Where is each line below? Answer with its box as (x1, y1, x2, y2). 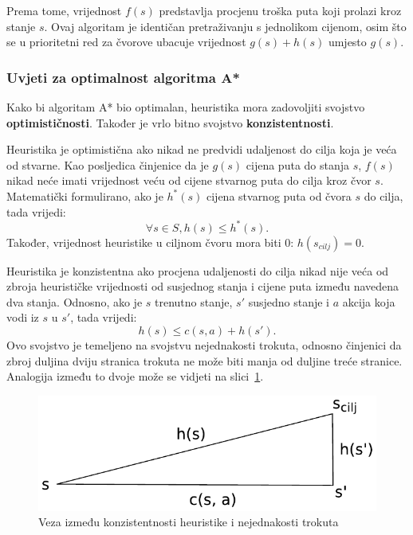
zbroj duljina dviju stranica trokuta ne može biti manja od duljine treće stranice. (6, 352, 403, 369)
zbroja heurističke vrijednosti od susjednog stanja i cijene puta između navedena (6, 278, 399, 295)
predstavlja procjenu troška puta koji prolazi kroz (159, 2, 402, 18)
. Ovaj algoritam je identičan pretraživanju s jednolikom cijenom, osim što (44, 18, 407, 34)
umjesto (328, 33, 367, 50)
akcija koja (342, 293, 395, 310)
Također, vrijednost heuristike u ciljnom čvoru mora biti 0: (6, 233, 294, 250)
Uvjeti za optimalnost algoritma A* (6, 67, 240, 87)
